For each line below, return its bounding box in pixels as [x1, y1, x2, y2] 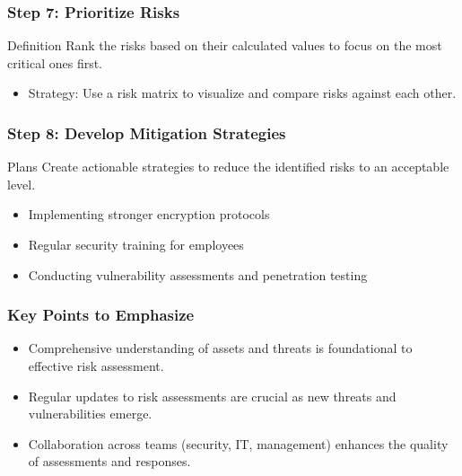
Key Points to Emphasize [7, 304, 195, 326]
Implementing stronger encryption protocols [28, 205, 270, 224]
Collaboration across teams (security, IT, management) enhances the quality [28, 434, 449, 453]
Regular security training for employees [28, 235, 244, 253]
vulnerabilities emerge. [28, 404, 153, 423]
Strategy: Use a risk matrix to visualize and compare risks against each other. [28, 84, 457, 102]
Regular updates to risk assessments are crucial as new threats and [28, 386, 397, 405]
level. [7, 174, 36, 193]
